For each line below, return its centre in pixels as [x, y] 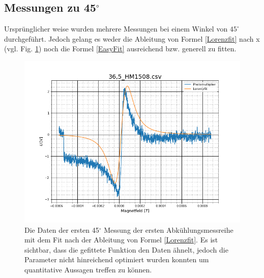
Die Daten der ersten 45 [62, 229]
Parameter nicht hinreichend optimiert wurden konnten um [117, 259]
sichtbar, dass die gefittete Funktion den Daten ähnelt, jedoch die [126, 249]
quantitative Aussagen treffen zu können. [88, 269]
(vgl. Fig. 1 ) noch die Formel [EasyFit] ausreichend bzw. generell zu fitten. [120, 49]
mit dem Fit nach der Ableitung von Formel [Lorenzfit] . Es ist [121, 240]
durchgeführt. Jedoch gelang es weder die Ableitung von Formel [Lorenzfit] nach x [132, 38]
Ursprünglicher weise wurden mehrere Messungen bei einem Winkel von [116, 29]
